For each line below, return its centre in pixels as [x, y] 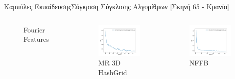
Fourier [34, 29]
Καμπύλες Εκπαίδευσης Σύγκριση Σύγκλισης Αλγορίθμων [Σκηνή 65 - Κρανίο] [117, 6]
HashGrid [113, 72]
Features [36, 39]
